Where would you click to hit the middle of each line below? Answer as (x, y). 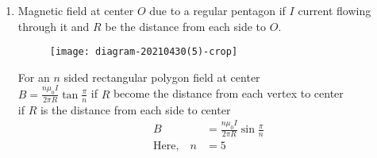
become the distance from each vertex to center (228, 93)
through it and (54, 26)
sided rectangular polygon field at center (162, 77)
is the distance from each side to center (135, 109)
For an (34, 77)
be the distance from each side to (186, 26)
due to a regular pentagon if (217, 10)
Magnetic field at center (76, 10)
